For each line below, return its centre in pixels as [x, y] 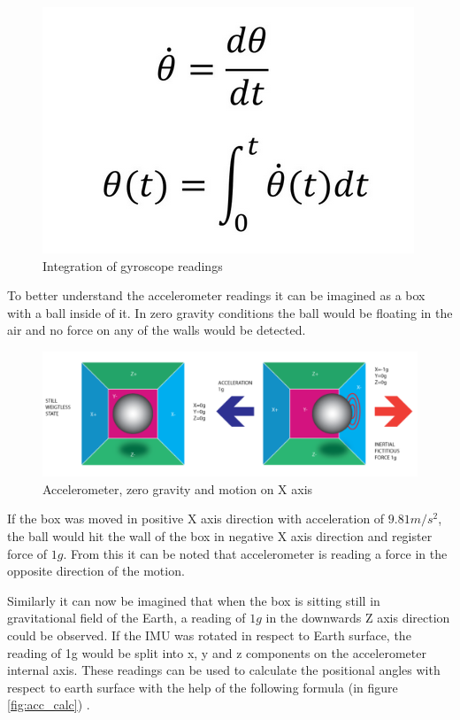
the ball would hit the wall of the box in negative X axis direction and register [220, 535]
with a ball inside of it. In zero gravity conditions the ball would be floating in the [230, 312]
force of [27, 553]
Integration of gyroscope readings [133, 265]
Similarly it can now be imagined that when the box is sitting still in [194, 600]
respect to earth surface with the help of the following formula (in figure [203, 687]
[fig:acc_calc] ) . [49, 705]
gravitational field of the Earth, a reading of [126, 618]
